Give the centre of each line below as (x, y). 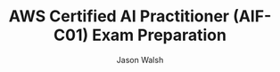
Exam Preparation (159, 35)
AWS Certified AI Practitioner (119, 16)
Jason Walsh (140, 60)
